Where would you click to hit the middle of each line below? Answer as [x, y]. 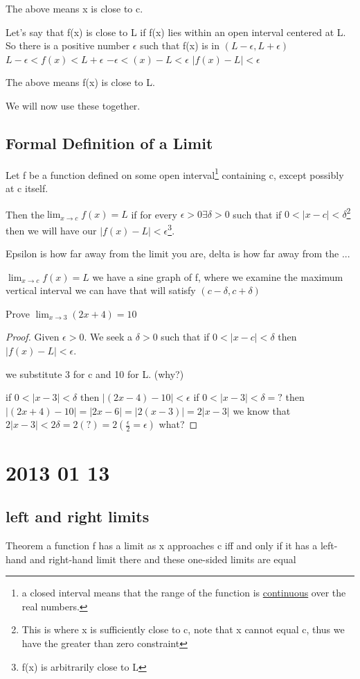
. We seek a [108, 337]
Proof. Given [33, 337]
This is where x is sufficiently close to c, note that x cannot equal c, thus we [183, 629]
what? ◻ [178, 424]
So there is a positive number [68, 45]
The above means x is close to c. [74, 8]
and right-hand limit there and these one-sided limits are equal [163, 559]
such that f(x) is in [180, 45]
